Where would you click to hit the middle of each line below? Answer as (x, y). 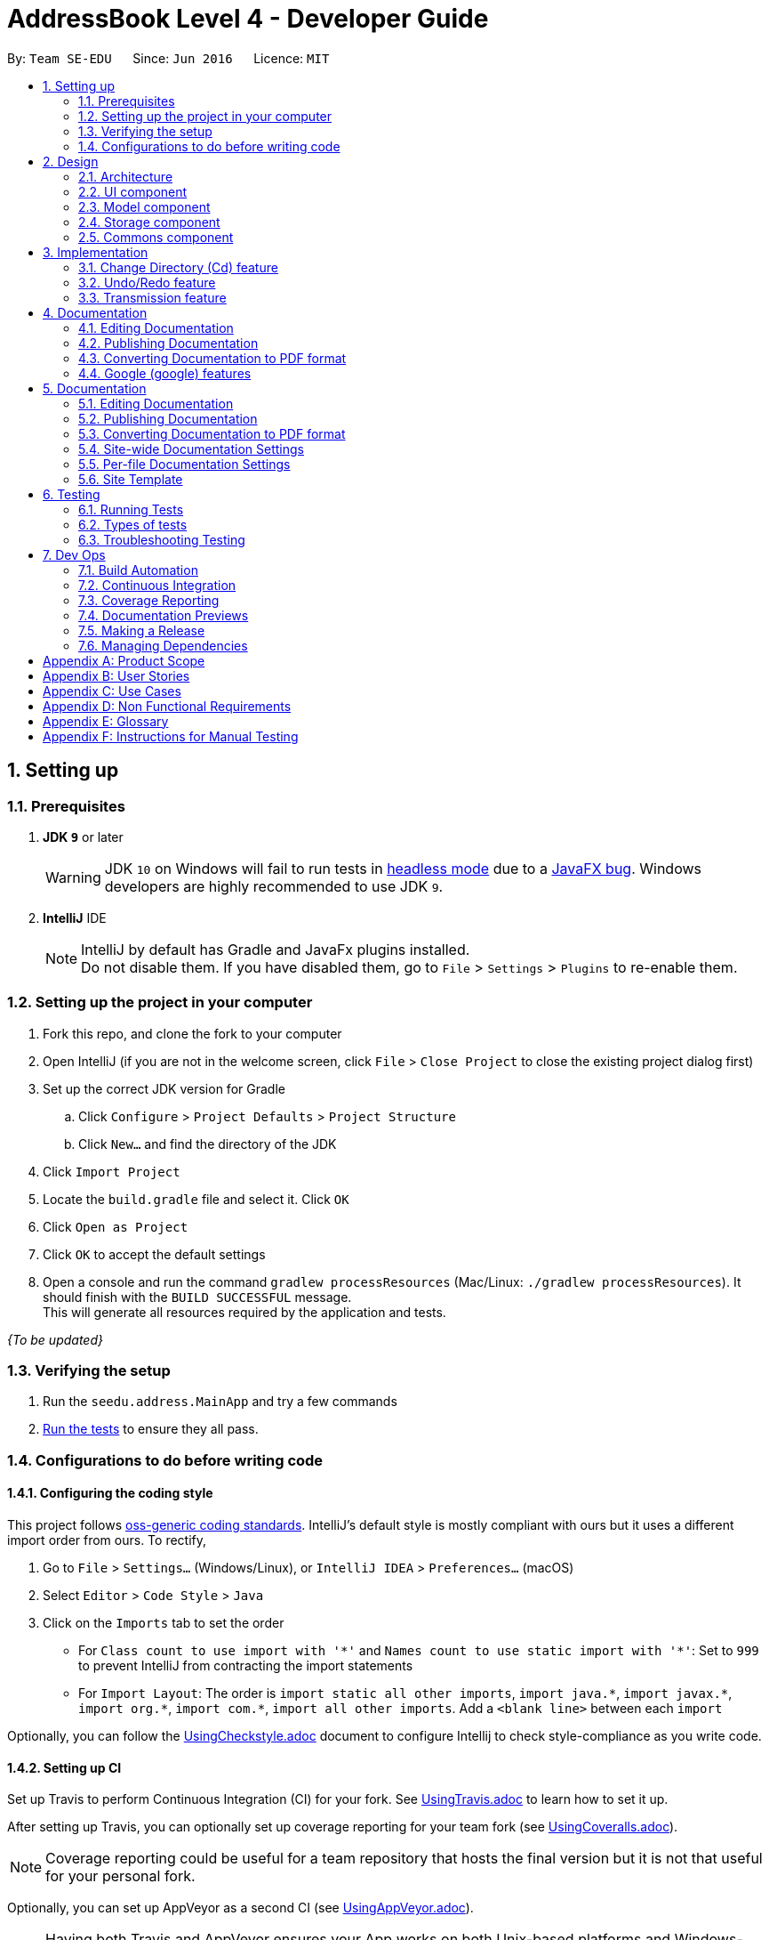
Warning (73, 877)
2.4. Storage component (149, 222)
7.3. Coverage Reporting (149, 600)
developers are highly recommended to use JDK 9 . (274, 886)
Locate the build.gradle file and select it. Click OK (196, 1199)
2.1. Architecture (126, 176)
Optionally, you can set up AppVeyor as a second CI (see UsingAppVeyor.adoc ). (240, 1908)
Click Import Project (112, 1171)
